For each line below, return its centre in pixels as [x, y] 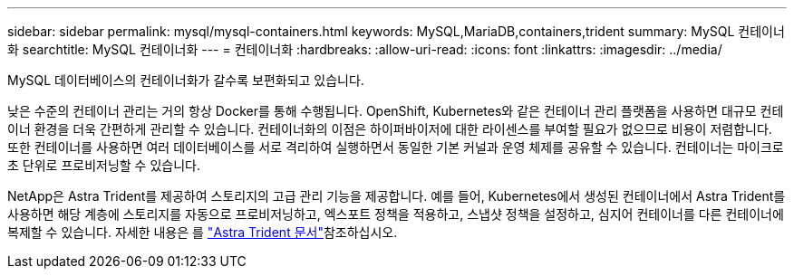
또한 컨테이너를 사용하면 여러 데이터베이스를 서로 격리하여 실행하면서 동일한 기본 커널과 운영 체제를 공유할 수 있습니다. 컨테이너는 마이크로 [396, 147]
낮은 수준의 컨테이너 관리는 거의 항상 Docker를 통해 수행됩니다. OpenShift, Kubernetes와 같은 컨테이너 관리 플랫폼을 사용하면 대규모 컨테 [396, 111]
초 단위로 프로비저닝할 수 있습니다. [104, 165]
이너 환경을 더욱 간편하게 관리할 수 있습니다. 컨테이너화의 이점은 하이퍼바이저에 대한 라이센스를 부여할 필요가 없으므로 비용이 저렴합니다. [390, 129]
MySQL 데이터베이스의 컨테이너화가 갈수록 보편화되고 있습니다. [186, 80]
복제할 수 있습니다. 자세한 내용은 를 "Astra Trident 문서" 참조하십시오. [203, 232]
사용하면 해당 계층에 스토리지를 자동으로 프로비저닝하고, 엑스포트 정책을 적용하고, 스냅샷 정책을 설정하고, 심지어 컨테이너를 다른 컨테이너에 [396, 214]
